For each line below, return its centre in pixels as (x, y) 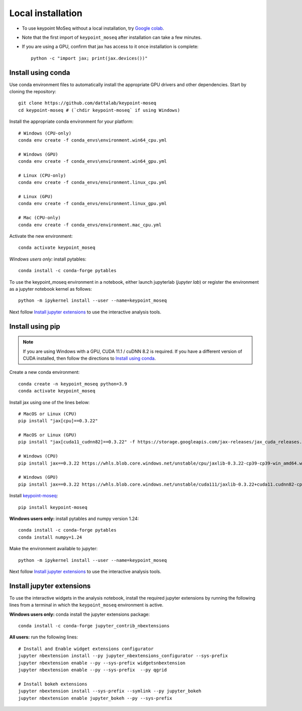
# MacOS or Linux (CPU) (48, 414)
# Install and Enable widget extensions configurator (86, 649)
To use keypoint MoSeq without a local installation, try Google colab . (93, 28)
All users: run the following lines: (44, 637)
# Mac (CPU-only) (40, 218)
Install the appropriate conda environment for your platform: (71, 121)
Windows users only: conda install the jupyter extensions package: (80, 614)
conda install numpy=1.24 (50, 537)
